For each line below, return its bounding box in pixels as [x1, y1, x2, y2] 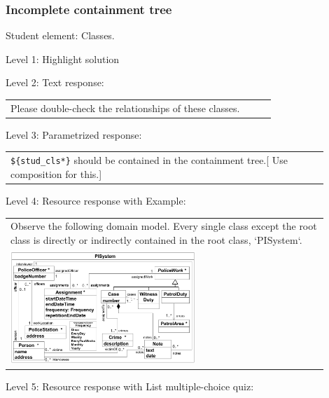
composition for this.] [10, 166, 102, 181]
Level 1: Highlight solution [6, 51, 120, 66]
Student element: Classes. [6, 28, 115, 43]
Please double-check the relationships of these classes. [10, 100, 240, 115]
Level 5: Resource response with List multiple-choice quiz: [6, 379, 254, 394]
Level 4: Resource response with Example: [6, 193, 186, 207]
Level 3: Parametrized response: [6, 127, 142, 142]
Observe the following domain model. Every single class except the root [10, 219, 317, 233]
